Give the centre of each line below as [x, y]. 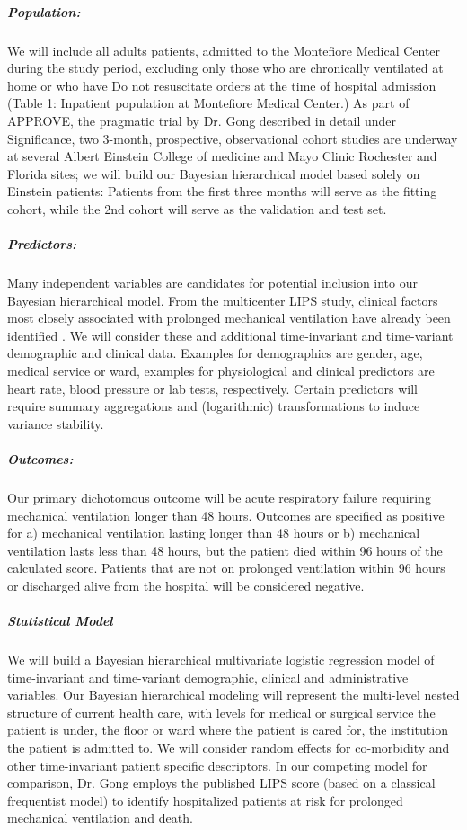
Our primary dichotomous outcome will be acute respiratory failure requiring [219, 497]
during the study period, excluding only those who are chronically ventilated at [225, 68]
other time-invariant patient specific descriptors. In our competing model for [217, 765]
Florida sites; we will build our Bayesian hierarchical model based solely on [214, 173]
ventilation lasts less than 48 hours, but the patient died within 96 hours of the [225, 550]
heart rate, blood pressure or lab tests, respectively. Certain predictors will [212, 388]
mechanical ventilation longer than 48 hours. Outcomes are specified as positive [226, 515]
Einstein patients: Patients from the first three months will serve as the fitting [222, 191]
